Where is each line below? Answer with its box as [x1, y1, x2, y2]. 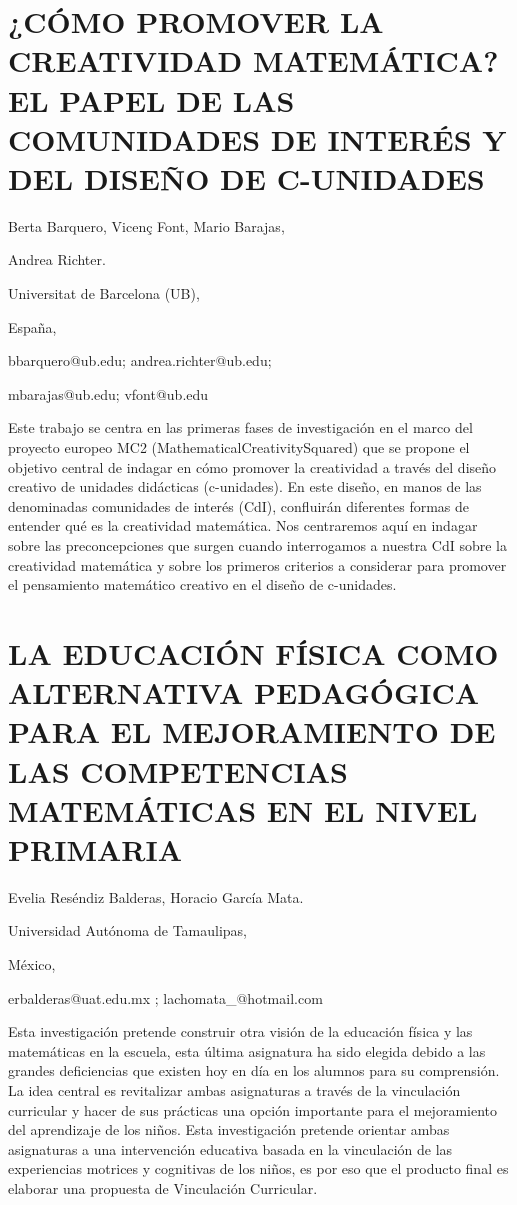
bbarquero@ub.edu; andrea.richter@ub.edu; [8, 350, 272, 371]
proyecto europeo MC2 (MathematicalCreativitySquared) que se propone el [8, 437, 470, 458]
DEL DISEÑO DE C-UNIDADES [8, 157, 485, 198]
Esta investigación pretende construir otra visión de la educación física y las [8, 1021, 473, 1042]
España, [8, 316, 57, 337]
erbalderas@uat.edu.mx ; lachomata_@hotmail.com [8, 987, 323, 1008]
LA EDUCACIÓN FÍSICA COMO [8, 632, 499, 673]
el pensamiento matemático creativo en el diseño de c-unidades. [8, 574, 397, 595]
